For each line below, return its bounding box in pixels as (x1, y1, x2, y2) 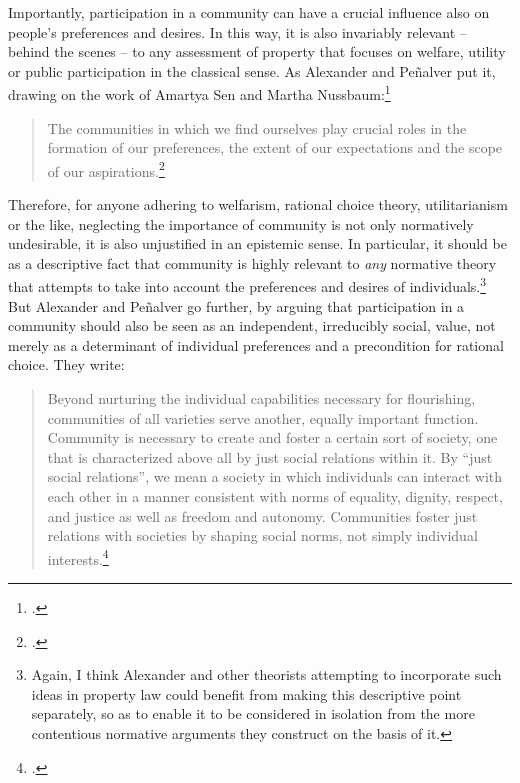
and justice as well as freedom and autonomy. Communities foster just (47, 505, 478, 526)
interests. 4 (47, 545, 109, 569)
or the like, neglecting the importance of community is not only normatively (8, 213, 474, 234)
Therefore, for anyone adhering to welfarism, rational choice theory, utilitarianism (8, 194, 508, 215)
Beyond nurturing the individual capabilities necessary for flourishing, (47, 388, 476, 409)
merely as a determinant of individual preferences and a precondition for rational (8, 334, 504, 355)
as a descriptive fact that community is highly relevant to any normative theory (8, 252, 497, 273)
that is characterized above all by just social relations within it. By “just (47, 446, 493, 467)
